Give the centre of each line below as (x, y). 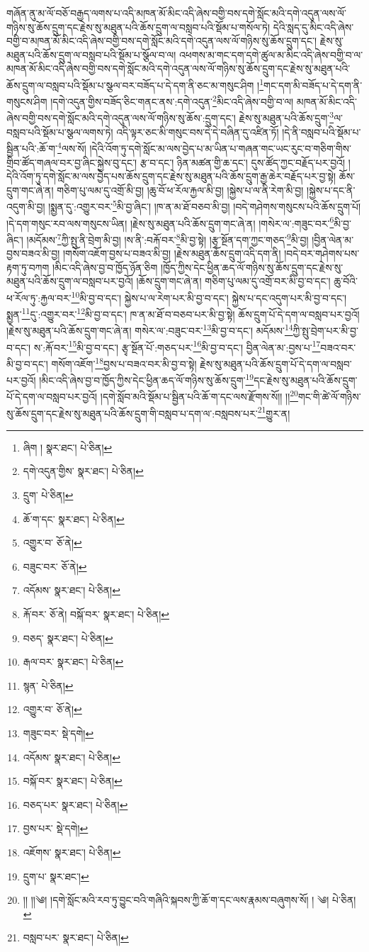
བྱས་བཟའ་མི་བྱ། (33, 253)
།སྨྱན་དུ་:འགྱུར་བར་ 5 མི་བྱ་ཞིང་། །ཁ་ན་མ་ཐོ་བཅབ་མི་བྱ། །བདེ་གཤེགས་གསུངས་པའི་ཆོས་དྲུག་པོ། (205, 205)
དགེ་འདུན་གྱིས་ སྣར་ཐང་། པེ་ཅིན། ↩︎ (83, 471)
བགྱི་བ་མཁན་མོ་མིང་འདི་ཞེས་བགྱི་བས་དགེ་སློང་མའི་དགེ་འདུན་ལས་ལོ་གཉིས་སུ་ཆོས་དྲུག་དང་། (162, 41)
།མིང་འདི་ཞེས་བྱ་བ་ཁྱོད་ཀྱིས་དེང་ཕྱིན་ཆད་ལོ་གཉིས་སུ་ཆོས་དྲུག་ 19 (147, 379)
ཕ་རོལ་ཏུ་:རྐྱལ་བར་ (39, 297)
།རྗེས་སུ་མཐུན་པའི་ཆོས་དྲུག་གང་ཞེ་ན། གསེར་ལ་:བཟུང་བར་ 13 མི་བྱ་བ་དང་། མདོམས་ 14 (150, 330)
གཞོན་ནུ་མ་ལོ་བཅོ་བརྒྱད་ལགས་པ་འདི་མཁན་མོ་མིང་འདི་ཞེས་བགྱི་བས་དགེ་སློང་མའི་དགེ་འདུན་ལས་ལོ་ (176, 13)
